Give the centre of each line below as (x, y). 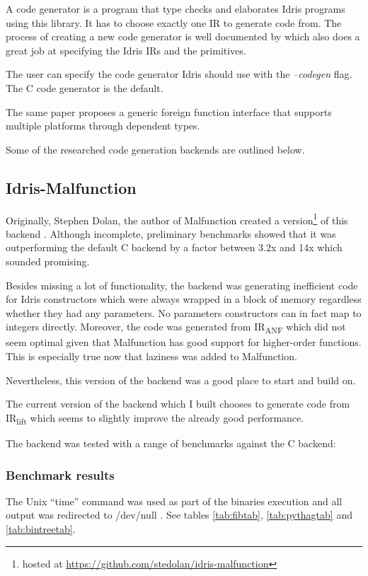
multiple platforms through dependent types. (103, 126)
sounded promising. (48, 261)
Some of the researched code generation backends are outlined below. (155, 149)
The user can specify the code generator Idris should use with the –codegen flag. (179, 74)
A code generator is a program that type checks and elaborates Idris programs (176, 8)
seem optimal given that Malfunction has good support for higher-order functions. (184, 342)
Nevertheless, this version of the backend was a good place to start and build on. (181, 380)
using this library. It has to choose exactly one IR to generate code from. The (174, 22)
